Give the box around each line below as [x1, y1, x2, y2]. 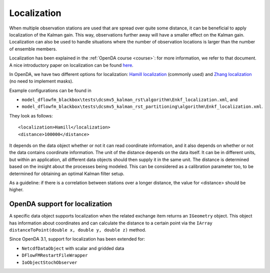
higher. [9, 186, 24, 192]
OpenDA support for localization [9, 200, 112, 208]
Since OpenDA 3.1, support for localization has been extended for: [9, 236, 145, 242]
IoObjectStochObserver [21, 259, 77, 265]
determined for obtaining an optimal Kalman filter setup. [9, 170, 124, 176]
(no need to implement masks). [9, 78, 73, 84]
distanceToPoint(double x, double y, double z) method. [9, 227, 146, 233]
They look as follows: [9, 112, 53, 118]
